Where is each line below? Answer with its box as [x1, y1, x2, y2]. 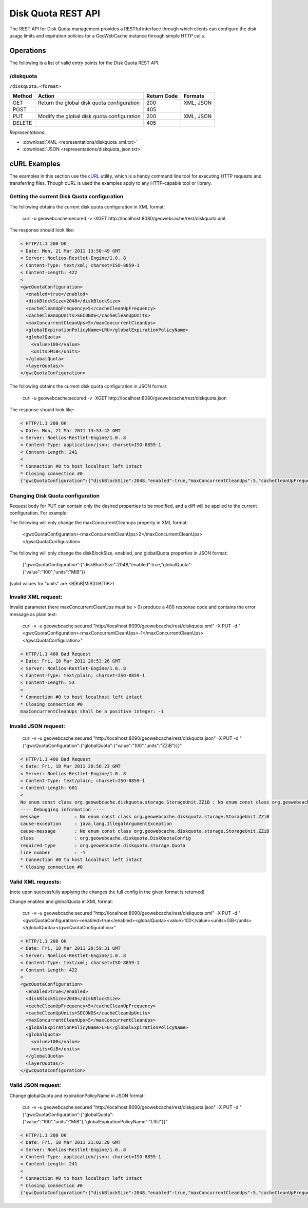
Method [12, 92, 32, 100]
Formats [183, 92, 205, 100]
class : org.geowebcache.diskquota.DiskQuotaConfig [20, 835, 191, 841]
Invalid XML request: [9, 593, 63, 600]
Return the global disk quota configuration [37, 99, 140, 106]
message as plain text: [9, 611, 57, 617]
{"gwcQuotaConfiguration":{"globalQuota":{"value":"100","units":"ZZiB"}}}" [22, 742, 182, 749]
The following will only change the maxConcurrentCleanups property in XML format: [9, 519, 188, 526]
